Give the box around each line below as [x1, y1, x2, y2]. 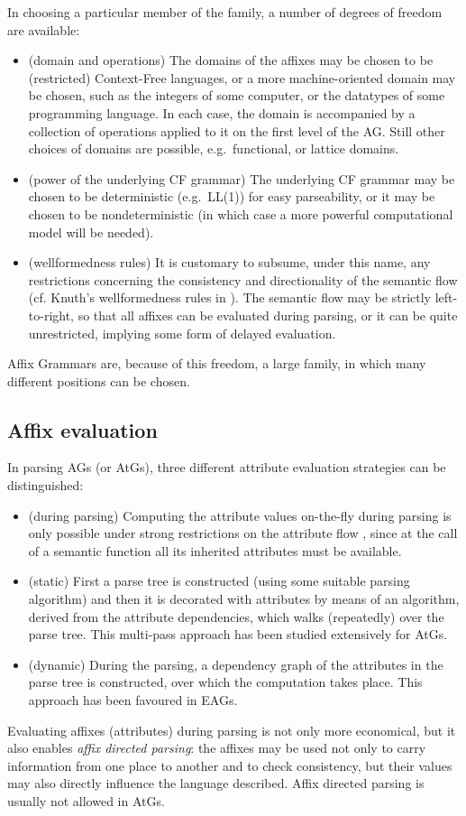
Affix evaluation [7, 415, 158, 443]
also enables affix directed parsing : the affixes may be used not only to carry [7, 738, 426, 757]
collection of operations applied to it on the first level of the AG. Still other [28, 121, 445, 140]
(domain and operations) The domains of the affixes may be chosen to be [28, 51, 434, 70]
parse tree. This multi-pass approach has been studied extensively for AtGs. [28, 625, 448, 644]
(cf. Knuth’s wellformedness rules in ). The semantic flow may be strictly [28, 288, 432, 307]
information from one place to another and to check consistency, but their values [7, 756, 452, 774]
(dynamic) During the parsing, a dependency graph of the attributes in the [28, 654, 443, 673]
